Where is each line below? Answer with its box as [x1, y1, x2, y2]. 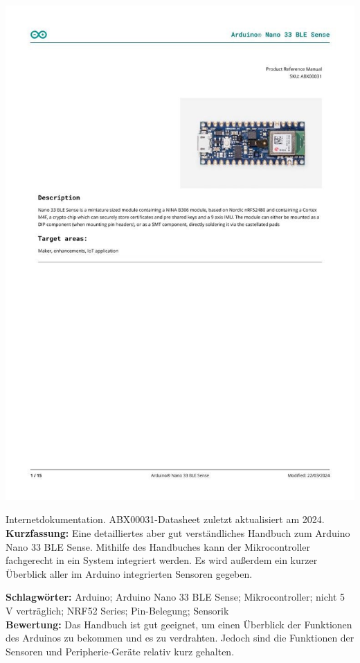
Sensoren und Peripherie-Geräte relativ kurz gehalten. [6, 644, 235, 658]
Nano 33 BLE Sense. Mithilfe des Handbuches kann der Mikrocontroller [6, 539, 311, 554]
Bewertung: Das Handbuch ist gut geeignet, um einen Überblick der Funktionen [6, 617, 352, 631]
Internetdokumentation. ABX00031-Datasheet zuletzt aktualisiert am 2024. [6, 512, 325, 527]
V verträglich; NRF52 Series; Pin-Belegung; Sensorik [6, 603, 229, 617]
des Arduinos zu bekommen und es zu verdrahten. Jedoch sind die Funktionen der [6, 630, 354, 645]
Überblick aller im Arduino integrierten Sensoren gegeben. [6, 566, 253, 581]
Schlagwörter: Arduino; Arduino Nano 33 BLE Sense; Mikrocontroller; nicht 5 [6, 590, 345, 604]
